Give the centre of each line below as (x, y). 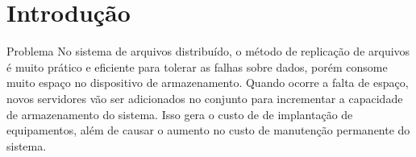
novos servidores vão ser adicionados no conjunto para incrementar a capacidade (205, 98)
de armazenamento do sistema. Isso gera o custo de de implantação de (180, 114)
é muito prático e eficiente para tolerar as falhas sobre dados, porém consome (197, 66)
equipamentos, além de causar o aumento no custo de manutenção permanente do (208, 130)
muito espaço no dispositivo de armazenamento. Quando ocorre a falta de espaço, (208, 83)
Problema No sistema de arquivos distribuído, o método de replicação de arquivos (208, 51)
